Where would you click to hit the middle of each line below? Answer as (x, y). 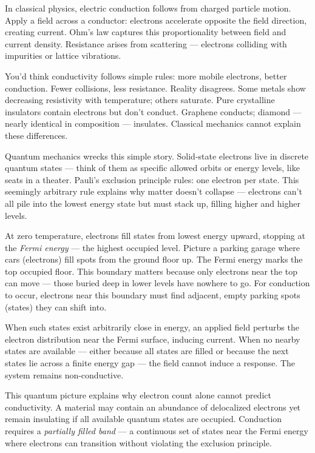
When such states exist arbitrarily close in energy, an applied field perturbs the (152, 327)
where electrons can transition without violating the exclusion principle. (138, 442)
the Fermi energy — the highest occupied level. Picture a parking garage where (153, 247)
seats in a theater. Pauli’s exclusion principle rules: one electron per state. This (152, 179)
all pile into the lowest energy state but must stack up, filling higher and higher (153, 203)
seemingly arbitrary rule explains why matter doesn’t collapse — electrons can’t (154, 191)
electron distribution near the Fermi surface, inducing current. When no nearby (153, 339)
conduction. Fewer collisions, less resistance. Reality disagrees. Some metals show (155, 88)
